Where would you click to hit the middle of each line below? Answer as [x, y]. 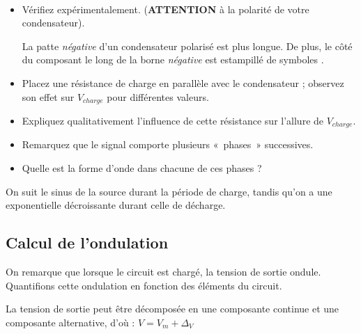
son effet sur [48, 96]
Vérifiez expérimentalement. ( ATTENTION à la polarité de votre [166, 9]
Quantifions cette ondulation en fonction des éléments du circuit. [144, 285]
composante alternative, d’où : [70, 322]
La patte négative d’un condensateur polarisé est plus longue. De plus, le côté [187, 46]
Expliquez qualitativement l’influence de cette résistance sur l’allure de [173, 121]
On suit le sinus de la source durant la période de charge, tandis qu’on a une [169, 191]
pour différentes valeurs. [158, 96]
